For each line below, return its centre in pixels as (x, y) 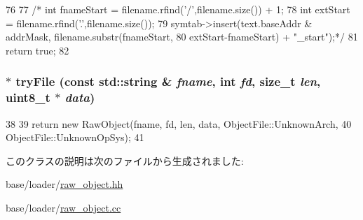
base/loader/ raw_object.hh (64, 184)
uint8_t (28, 97)
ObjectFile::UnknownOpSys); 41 (75, 137)
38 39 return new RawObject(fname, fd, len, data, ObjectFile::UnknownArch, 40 (179, 123)
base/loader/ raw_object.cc (63, 207)
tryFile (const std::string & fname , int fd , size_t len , (168, 81)
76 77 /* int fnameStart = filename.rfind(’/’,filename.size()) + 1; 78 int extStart (178, 9)
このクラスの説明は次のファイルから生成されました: (125, 160)
